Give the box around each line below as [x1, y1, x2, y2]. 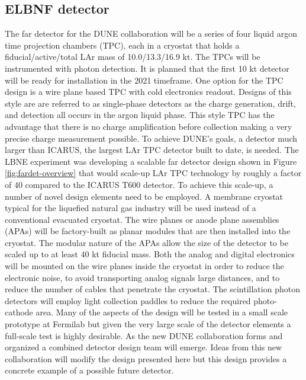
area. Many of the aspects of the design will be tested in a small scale [36, 306, 288, 318]
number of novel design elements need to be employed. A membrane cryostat [5, 190, 284, 202]
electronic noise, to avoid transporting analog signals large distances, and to [5, 271, 280, 283]
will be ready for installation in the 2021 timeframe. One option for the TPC [5, 74, 284, 86]
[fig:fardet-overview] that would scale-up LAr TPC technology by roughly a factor [5, 167, 302, 179]
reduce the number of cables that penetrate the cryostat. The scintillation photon [5, 283, 300, 295]
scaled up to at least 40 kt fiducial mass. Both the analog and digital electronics [5, 248, 295, 260]
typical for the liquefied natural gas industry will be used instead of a [5, 202, 256, 214]
